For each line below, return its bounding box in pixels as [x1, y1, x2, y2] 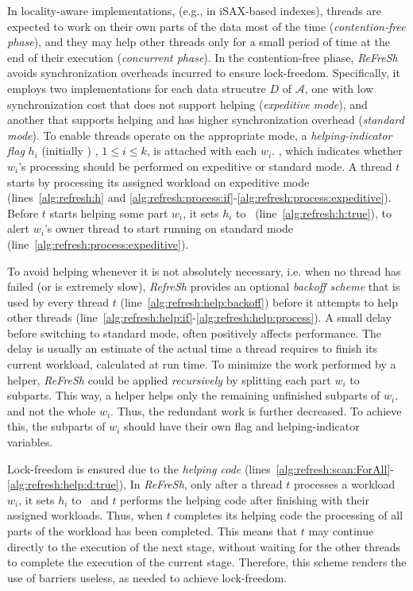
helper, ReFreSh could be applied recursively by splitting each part [7, 371, 331, 388]
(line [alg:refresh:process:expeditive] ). [7, 235, 189, 252]
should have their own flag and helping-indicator [124, 418, 360, 435]
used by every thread [7, 293, 110, 310]
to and [71, 491, 109, 508]
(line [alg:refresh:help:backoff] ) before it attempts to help [120, 293, 399, 310]
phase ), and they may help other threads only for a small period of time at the [7, 33, 390, 50]
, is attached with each [146, 142, 257, 159]
